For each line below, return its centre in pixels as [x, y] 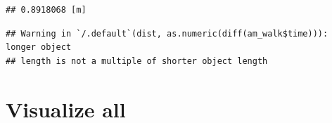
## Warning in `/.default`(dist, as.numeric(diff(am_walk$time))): [167, 33]
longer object [39, 47]
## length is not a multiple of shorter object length [137, 61]
